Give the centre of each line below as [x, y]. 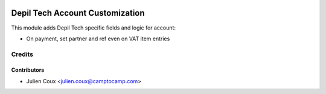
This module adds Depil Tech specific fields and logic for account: [94, 28]
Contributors [28, 70]
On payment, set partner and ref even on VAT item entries [98, 39]
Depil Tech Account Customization [78, 13]
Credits [22, 54]
